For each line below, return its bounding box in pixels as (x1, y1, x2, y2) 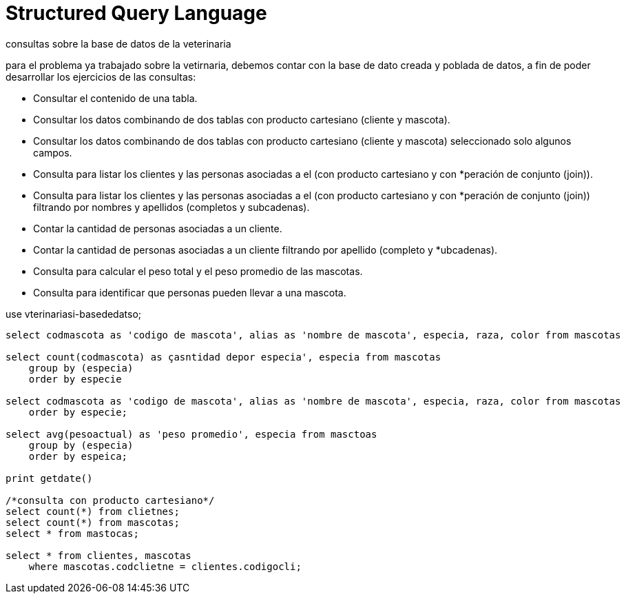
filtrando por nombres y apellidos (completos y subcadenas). (33, 201, 310, 213)
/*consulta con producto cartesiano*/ (6, 494, 215, 506)
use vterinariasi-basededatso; (6, 307, 141, 320)
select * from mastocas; (6, 527, 139, 539)
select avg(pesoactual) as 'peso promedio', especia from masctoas (6, 428, 377, 440)
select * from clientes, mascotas (6, 549, 191, 561)
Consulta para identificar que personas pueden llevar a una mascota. (33, 286, 346, 298)
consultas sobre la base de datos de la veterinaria (6, 37, 231, 50)
